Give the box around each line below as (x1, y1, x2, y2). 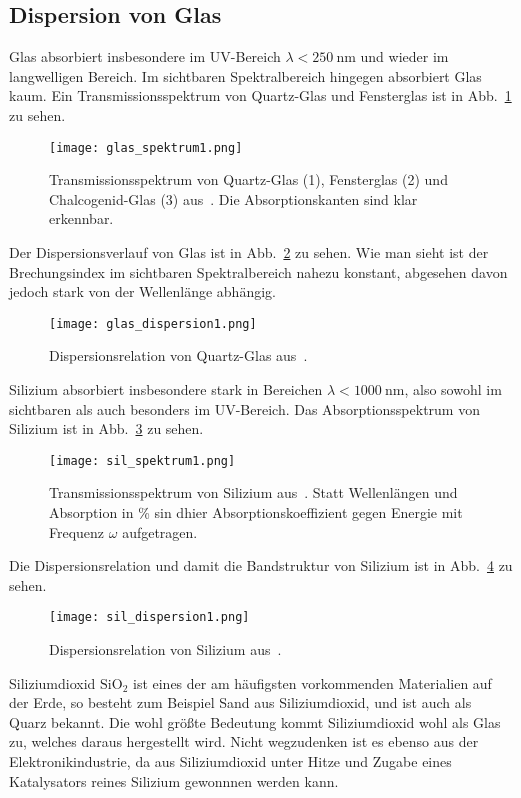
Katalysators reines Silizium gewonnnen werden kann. (9, 770, 339, 791)
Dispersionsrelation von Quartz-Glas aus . (49, 345, 308, 366)
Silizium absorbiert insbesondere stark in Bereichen (9, 379, 323, 400)
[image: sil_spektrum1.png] (49, 453, 236, 468)
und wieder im (360, 46, 449, 67)
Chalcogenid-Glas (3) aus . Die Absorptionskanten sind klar (49, 188, 418, 209)
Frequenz (49, 521, 105, 542)
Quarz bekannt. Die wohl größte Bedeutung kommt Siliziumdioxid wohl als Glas (9, 711, 501, 732)
